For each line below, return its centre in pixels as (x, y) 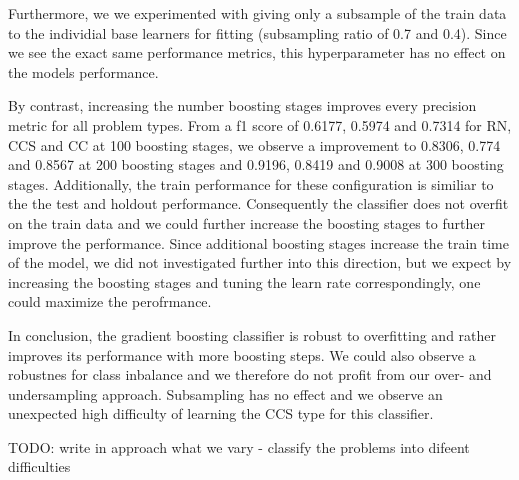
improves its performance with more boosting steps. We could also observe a (242, 354)
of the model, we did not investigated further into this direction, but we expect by (260, 262)
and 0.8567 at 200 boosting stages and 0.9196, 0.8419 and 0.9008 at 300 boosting (256, 164)
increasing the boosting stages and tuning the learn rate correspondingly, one (244, 281)
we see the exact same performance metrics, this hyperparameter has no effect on (257, 52)
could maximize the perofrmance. (110, 301)
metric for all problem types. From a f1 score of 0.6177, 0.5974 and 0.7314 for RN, (260, 124)
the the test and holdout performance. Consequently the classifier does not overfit (258, 203)
